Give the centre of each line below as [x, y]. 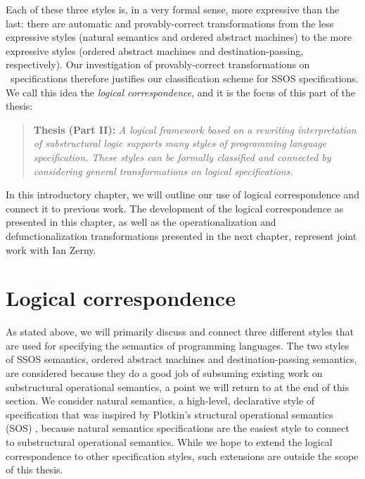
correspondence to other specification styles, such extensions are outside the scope [182, 455]
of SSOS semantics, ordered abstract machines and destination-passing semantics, [181, 359]
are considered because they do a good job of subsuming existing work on [164, 373]
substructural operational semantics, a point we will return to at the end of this [178, 387]
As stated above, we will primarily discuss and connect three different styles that [180, 332]
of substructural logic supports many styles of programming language [180, 143]
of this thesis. [34, 470]
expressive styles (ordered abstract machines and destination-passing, [155, 50]
